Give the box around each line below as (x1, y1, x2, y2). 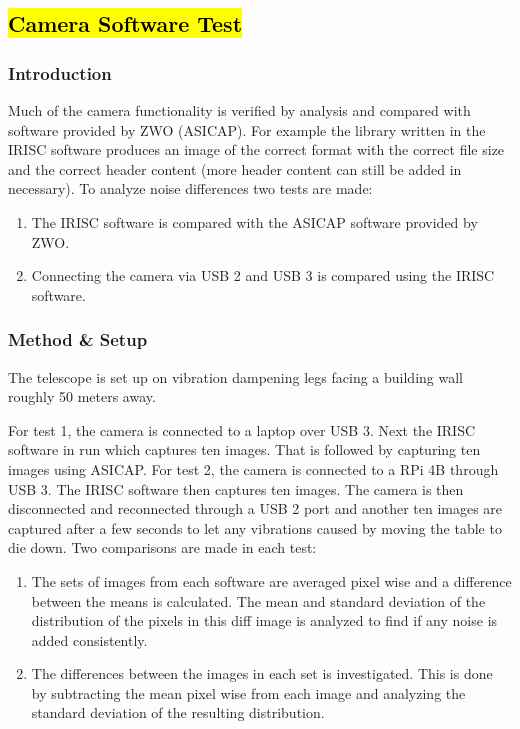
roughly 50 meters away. (8, 386, 156, 407)
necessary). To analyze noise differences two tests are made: (8, 178, 373, 199)
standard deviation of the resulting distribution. (31, 702, 325, 723)
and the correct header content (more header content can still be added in (8, 158, 462, 179)
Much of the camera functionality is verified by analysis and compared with (8, 100, 471, 120)
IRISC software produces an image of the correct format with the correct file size (8, 139, 505, 160)
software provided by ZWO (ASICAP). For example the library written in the (8, 119, 486, 140)
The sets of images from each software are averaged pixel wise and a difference (31, 570, 512, 591)
